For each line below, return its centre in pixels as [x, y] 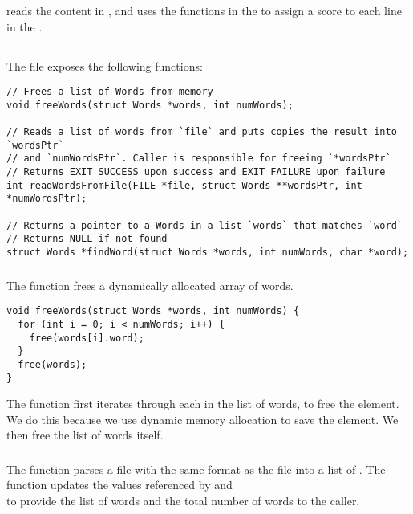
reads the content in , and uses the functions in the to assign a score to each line [204, 10]
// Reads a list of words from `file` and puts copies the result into [202, 132]
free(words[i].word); [87, 338]
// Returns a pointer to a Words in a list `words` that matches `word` [204, 225]
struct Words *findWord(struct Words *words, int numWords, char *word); [208, 253]
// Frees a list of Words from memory [110, 92]
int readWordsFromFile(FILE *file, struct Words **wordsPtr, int [184, 185]
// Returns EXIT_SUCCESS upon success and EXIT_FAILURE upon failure [196, 172]
